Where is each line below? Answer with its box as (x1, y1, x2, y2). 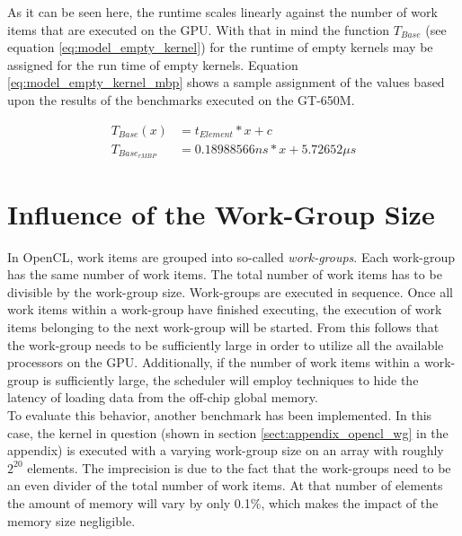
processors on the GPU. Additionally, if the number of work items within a (7, 353, 421, 372)
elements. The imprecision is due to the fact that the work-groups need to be (27, 458, 451, 477)
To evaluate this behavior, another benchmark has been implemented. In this (7, 405, 432, 424)
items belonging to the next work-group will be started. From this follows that (7, 317, 440, 336)
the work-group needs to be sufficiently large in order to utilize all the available (7, 335, 444, 354)
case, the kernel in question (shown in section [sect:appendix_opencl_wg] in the (7, 423, 449, 442)
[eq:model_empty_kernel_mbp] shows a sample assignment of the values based (7, 73, 445, 92)
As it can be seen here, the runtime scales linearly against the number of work (7, 3, 438, 21)
